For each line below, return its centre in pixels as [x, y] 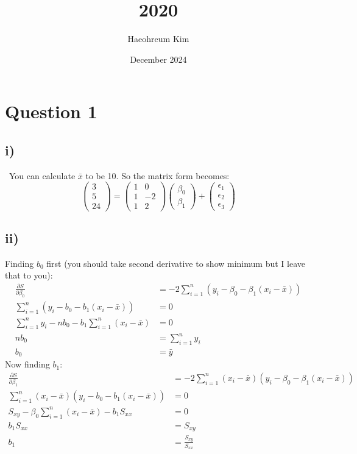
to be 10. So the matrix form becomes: [157, 175]
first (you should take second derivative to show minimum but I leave [176, 263]
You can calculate [42, 175]
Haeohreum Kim [158, 39]
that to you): [29, 275]
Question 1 [51, 111]
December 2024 [158, 59]
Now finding [27, 364]
